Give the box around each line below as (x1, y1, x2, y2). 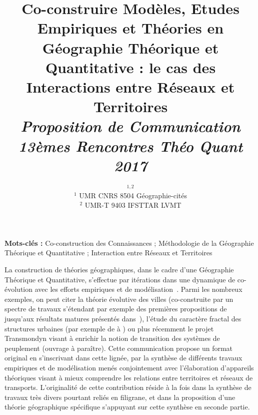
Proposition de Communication (20, 116, 240, 137)
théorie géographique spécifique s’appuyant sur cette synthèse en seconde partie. (4, 401, 250, 412)
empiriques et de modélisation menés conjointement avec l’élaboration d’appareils (4, 362, 254, 373)
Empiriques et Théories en (37, 18, 224, 38)
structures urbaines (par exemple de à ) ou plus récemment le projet (4, 323, 214, 333)
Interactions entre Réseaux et (26, 76, 235, 97)
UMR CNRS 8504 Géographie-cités (79, 190, 187, 200)
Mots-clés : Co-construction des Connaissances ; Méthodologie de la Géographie (4, 237, 254, 248)
